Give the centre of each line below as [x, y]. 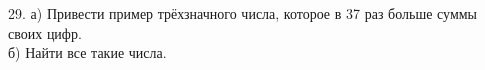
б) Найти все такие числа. [87, 52]
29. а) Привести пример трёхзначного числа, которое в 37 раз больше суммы [243, 13]
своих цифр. [45, 32]
